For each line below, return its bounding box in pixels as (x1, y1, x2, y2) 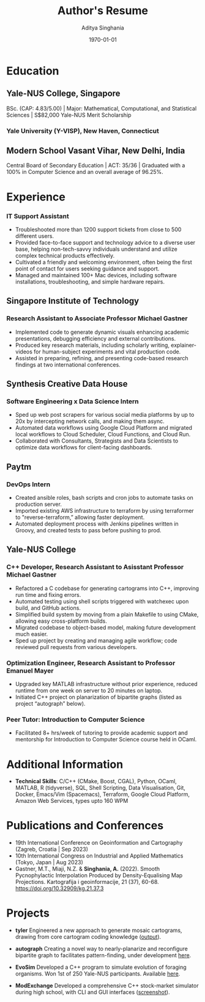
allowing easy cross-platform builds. (15, 617, 107, 625)
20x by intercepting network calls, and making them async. (15, 417, 165, 425)
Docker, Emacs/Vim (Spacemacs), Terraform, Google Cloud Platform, (15, 791, 190, 798)
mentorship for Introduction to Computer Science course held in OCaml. (15, 736, 197, 743)
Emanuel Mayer (6, 666, 54, 675)
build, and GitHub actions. (15, 604, 81, 612)
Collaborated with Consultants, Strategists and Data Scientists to (15, 437, 179, 444)
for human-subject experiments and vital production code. (33, 348, 181, 355)
